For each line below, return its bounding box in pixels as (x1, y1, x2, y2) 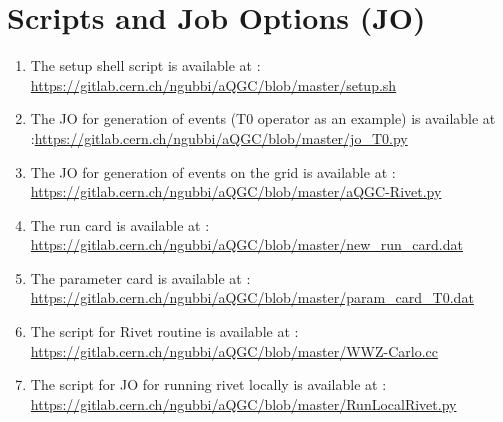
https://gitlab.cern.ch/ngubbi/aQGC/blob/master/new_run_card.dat (30, 234, 463, 255)
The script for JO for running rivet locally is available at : (30, 374, 387, 395)
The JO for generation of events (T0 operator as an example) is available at (30, 108, 496, 129)
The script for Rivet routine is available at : (30, 321, 299, 342)
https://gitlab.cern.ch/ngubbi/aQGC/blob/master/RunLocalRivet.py (30, 393, 457, 414)
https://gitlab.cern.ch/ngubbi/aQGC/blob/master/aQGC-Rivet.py (30, 181, 442, 202)
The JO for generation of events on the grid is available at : (30, 161, 396, 182)
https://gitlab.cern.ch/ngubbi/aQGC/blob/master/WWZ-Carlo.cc (30, 340, 438, 361)
